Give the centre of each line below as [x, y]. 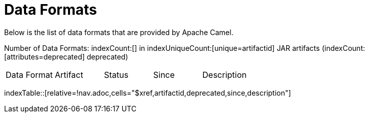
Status [116, 75]
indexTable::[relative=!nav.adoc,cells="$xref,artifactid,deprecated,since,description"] [148, 93]
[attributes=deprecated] [44, 56]
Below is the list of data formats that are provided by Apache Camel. [119, 32]
